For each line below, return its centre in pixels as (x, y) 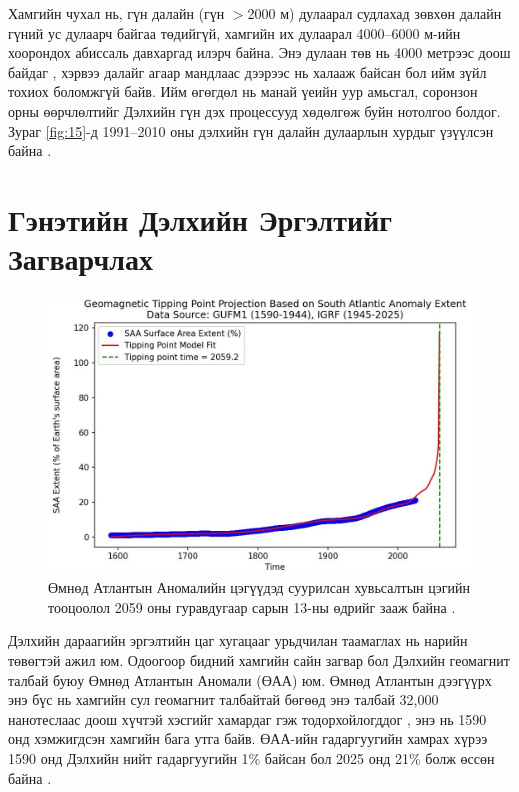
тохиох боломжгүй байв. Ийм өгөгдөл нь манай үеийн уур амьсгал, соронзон (243, 91)
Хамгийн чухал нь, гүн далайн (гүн (116, 13)
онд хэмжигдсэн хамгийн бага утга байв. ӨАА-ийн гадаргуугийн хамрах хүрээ (248, 738)
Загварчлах (80, 258)
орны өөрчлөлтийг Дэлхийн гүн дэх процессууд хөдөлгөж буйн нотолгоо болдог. (254, 110)
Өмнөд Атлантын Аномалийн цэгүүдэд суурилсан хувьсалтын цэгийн (259, 587)
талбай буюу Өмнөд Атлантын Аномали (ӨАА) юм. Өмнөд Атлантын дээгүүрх (250, 679)
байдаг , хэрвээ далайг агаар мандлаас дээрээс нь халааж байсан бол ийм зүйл (247, 71)
